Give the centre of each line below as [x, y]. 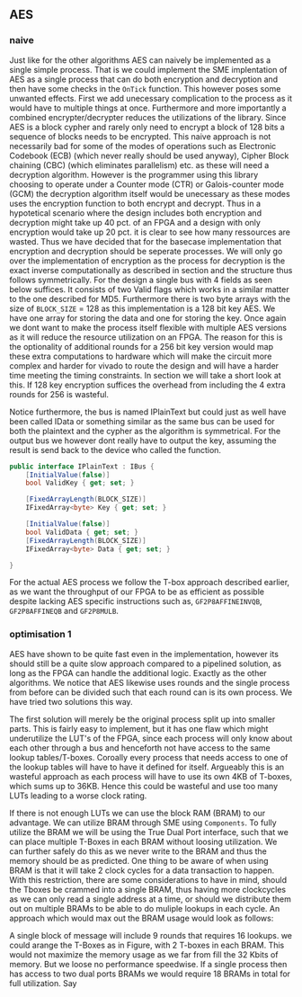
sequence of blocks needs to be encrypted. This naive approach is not [140, 136]
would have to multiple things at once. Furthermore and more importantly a [148, 108]
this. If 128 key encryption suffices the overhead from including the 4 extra [147, 385]
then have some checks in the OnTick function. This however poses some [145, 88]
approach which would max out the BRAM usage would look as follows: [142, 918]
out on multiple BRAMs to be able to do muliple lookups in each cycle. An [145, 908]
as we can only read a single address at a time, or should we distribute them [151, 899]
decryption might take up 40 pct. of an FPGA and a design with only [135, 222]
